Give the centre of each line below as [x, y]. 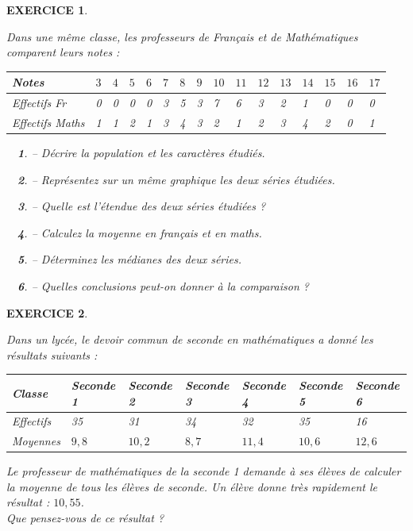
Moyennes [36, 441]
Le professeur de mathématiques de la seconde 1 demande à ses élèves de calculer [204, 471]
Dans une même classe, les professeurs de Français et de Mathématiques [182, 36]
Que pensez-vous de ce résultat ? [85, 518]
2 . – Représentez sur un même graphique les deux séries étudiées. [176, 179]
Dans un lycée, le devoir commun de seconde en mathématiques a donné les [190, 339]
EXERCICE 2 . [47, 312]
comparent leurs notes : [63, 52]
